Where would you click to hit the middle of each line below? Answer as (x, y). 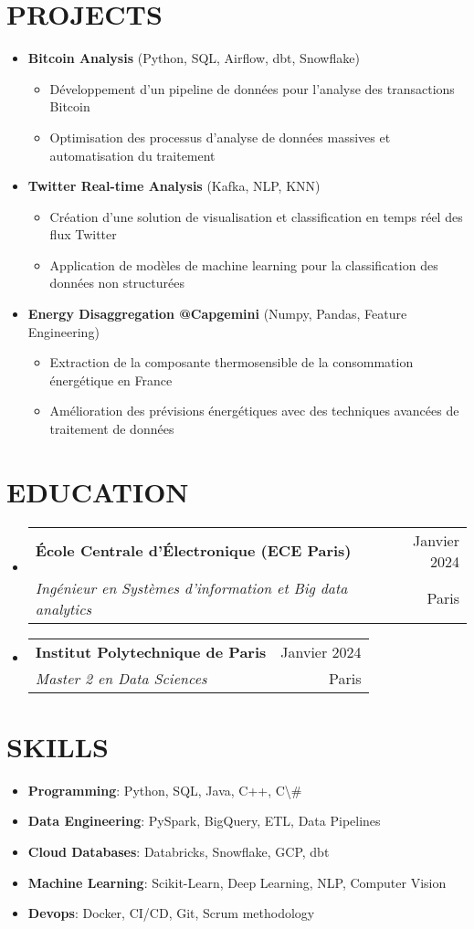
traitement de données (112, 429)
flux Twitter (83, 234)
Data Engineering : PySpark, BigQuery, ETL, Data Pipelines (204, 821)
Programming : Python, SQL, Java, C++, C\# (165, 790)
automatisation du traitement (132, 155)
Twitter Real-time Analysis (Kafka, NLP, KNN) (174, 186)
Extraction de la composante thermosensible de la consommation (232, 362)
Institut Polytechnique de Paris (151, 651)
